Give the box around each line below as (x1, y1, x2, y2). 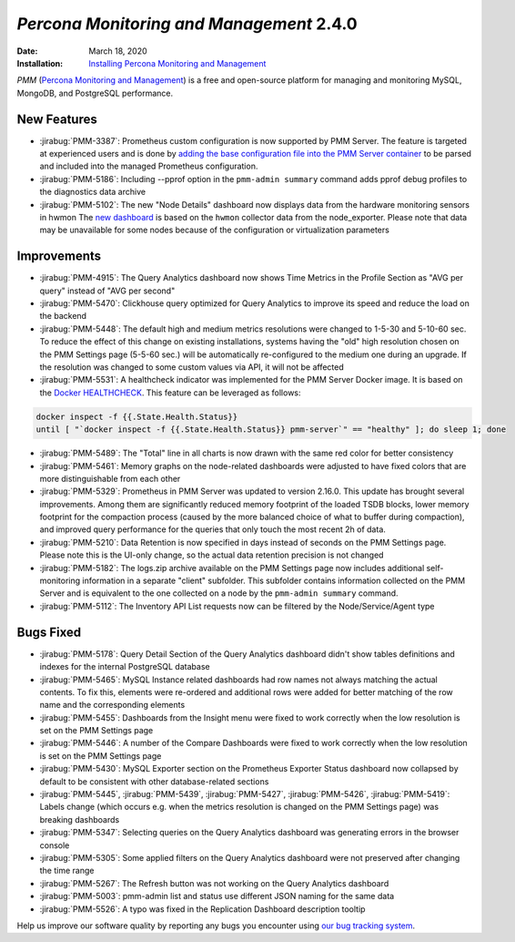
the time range (39, 865, 95, 876)
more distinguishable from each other (39, 473, 181, 484)
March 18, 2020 (88, 46, 147, 56)
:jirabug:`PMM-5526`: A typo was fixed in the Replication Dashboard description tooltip (39, 903, 366, 915)
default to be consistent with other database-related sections (39, 775, 269, 787)
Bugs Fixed (16, 624, 82, 640)
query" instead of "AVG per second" (39, 285, 176, 296)
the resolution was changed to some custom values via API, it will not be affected (39, 362, 345, 373)
